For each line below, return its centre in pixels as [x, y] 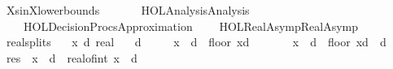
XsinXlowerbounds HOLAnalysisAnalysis [128, 10]
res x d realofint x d [72, 57]
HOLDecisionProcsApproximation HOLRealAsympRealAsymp [191, 26]
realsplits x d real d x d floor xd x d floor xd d [196, 42]
